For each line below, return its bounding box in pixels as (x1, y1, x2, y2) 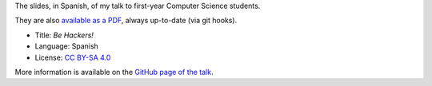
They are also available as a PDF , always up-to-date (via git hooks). (14, 16, 238, 25)
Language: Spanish (34, 41, 99, 51)
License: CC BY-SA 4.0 (34, 53, 111, 62)
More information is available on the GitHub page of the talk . (14, 67, 214, 76)
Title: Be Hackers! (34, 30, 94, 40)
